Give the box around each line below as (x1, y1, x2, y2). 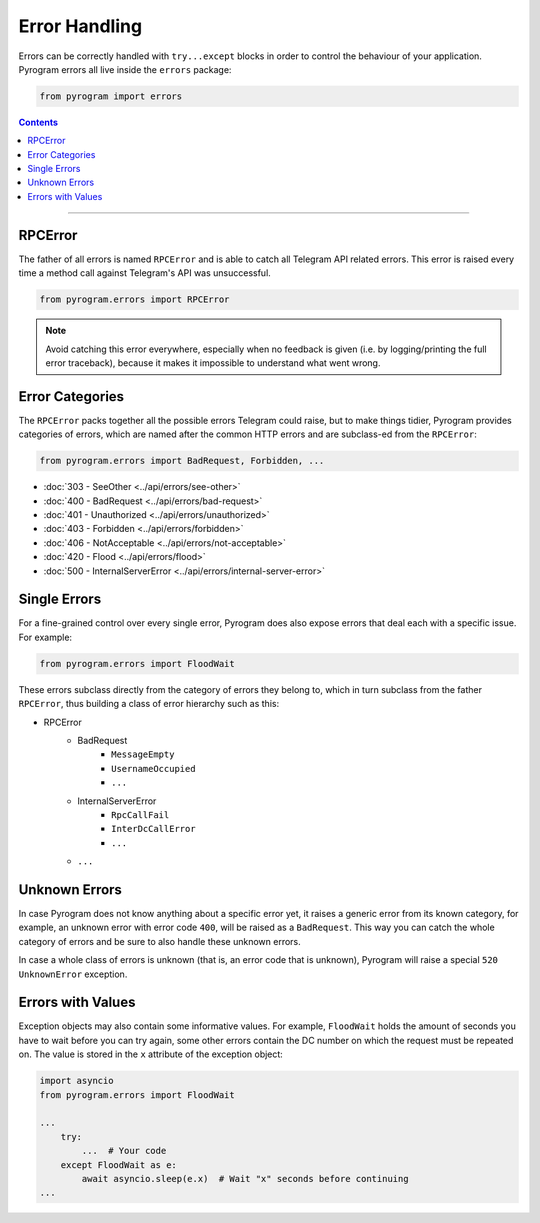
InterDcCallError (111, 823, 196, 835)
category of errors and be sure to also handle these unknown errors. (18, 935, 302, 947)
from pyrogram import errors (39, 90, 183, 102)
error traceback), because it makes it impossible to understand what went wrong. (45, 356, 381, 369)
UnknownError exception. (18, 968, 128, 980)
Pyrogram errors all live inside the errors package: (18, 63, 232, 75)
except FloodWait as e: (60, 1159, 177, 1170)
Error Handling (18, 15, 143, 37)
